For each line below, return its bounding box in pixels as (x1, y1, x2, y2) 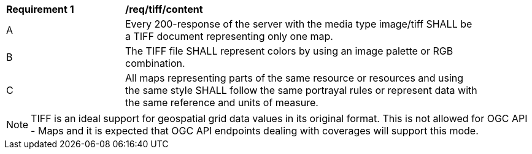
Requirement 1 (6, 3, 74, 15)
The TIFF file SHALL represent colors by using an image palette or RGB (125, 45, 453, 57)
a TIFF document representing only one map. (125, 30, 333, 42)
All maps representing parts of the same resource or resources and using (125, 72, 464, 84)
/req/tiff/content (125, 3, 203, 15)
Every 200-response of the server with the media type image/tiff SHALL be (125, 18, 472, 30)
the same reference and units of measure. (125, 96, 318, 109)
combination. (125, 57, 185, 69)
